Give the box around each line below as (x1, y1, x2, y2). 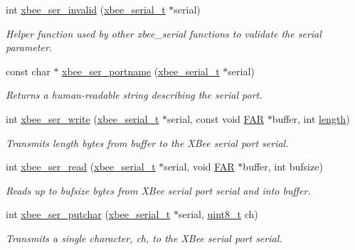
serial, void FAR (164, 159, 235, 174)
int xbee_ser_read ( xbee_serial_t (6, 159, 156, 174)
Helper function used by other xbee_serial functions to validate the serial (6, 26, 322, 40)
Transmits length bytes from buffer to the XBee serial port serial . (6, 135, 289, 150)
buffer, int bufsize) (243, 159, 323, 174)
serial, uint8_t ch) (178, 207, 258, 222)
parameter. (6, 40, 53, 55)
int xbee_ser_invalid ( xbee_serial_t (6, 2, 166, 16)
